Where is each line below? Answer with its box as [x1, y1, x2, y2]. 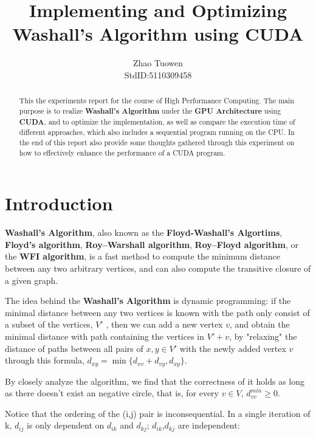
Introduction [5, 191, 113, 216]
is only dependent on [27, 419, 105, 432]
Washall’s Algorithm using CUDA [12, 21, 304, 46]
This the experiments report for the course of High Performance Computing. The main [19, 95, 294, 106]
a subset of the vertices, [5, 318, 93, 331]
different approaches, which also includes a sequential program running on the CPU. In [19, 127, 295, 137]
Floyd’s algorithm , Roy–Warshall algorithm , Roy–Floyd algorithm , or [5, 238, 299, 250]
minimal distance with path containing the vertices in [5, 329, 205, 342]
